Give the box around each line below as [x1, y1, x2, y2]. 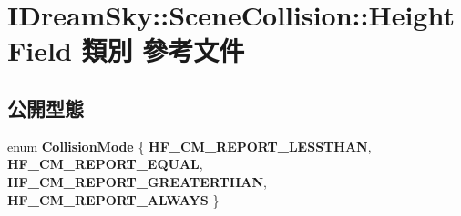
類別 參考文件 [81, 32, 245, 69]
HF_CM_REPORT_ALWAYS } [7, 190, 220, 209]
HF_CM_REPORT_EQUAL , [7, 154, 203, 173]
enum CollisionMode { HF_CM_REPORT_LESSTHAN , [7, 136, 372, 155]
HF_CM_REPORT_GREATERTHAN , [7, 172, 267, 191]
